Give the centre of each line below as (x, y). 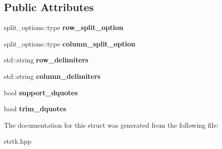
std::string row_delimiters (46, 60)
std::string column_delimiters (52, 76)
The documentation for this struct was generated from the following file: (111, 125)
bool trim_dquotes (35, 109)
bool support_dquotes (41, 92)
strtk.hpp (18, 141)
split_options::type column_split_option (70, 43)
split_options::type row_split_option (64, 27)
